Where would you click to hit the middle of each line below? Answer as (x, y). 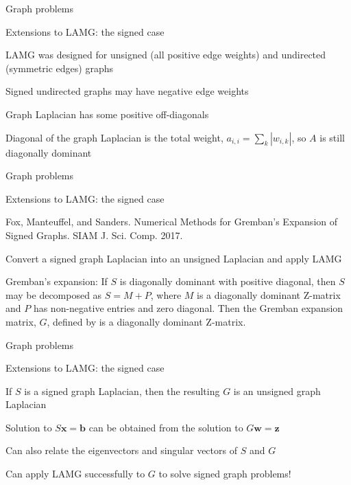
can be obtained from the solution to (166, 427)
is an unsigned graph (277, 391)
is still (332, 137)
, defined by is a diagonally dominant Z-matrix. (146, 321)
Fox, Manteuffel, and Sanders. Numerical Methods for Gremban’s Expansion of (172, 222)
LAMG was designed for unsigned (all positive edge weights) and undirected (166, 55)
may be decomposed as (54, 294)
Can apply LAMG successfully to (75, 474)
